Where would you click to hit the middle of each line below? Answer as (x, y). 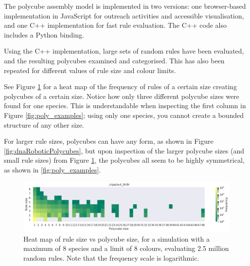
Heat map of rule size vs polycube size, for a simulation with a (117, 238)
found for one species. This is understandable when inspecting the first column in (125, 105)
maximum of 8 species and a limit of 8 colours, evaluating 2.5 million (126, 248)
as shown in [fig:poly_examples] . (52, 169)
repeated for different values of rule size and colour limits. (90, 70)
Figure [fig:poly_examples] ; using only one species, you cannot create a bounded (124, 115)
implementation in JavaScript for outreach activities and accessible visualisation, (124, 15)
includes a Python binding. (44, 34)
